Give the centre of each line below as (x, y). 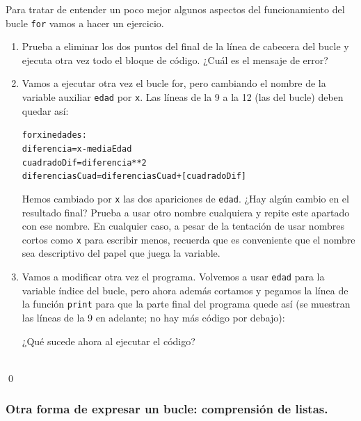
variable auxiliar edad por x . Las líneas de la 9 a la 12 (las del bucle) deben (183, 97)
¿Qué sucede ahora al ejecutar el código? (109, 341)
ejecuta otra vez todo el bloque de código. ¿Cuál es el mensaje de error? (175, 59)
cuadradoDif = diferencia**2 (84, 162)
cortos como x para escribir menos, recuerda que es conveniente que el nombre (188, 239)
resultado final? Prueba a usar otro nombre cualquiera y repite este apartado (186, 212)
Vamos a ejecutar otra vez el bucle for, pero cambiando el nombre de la (174, 83)
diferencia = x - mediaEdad (77, 149)
